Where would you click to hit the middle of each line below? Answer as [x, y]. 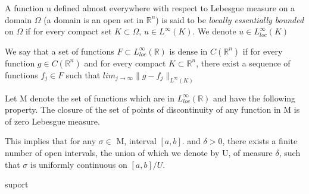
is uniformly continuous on [79, 164]
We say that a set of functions [60, 51]
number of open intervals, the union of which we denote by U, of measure [139, 153]
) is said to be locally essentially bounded [230, 19]
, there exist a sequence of [243, 63]
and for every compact [125, 63]
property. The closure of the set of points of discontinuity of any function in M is [152, 109]
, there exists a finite [260, 141]
